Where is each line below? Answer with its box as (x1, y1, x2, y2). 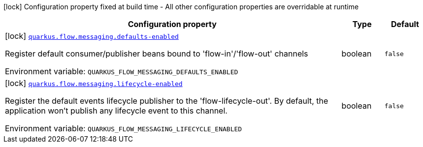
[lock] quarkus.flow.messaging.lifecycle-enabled (5, 78, 183, 88)
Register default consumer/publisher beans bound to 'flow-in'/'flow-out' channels (5, 49, 308, 59)
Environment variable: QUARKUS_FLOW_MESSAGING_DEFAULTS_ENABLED (5, 66, 238, 76)
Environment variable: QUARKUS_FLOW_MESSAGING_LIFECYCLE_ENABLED (5, 123, 242, 133)
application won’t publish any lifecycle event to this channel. (5, 106, 228, 116)
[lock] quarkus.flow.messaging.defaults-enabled (5, 31, 179, 41)
